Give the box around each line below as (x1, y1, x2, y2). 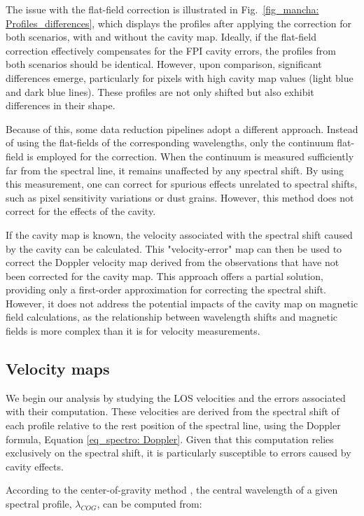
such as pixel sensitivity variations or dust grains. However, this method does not (6, 190, 354, 204)
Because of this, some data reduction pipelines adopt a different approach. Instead (6, 121, 358, 136)
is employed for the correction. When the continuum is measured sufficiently (27, 148, 354, 163)
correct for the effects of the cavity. (6, 204, 156, 218)
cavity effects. (6, 459, 64, 473)
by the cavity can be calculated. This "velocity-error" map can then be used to (6, 241, 342, 256)
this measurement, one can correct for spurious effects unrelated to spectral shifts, (6, 176, 358, 191)
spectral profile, (6, 496, 72, 511)
